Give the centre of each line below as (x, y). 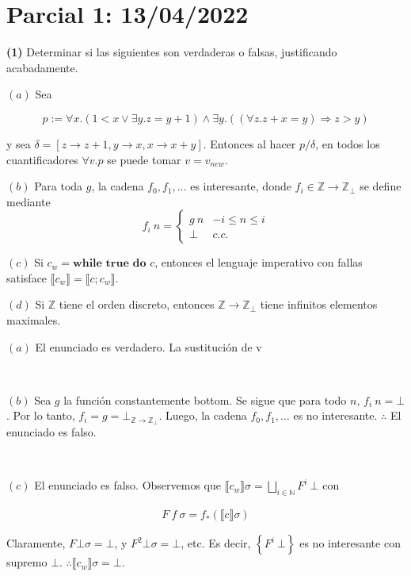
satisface (27, 277)
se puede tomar (144, 159)
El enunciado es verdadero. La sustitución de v (148, 346)
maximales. (34, 320)
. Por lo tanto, (41, 415)
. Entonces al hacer (249, 143)
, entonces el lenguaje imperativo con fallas (259, 262)
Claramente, (36, 543)
